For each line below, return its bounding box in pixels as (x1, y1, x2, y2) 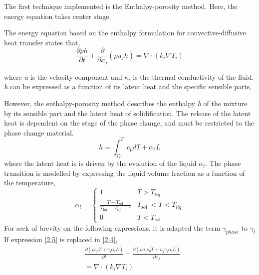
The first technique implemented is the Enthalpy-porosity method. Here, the (4, 1, 238, 11)
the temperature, (4, 177, 56, 188)
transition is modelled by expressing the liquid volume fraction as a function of (4, 167, 245, 178)
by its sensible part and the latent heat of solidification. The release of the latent (4, 108, 251, 118)
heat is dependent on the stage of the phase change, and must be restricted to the (4, 118, 255, 128)
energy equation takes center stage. (4, 10, 111, 21)
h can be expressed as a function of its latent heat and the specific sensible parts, (4, 81, 252, 92)
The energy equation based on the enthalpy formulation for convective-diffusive (4, 27, 246, 38)
